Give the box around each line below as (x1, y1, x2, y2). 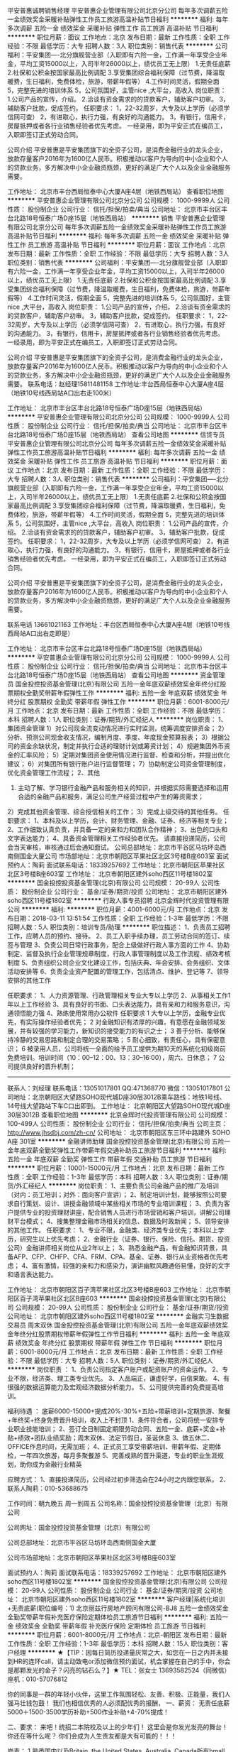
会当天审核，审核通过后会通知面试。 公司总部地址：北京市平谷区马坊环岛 (7, 843, 220, 851)
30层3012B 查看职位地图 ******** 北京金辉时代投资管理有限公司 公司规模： (7, 1110, 229, 1119)
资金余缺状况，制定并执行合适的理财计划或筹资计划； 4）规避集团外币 (19, 742, 225, 750)
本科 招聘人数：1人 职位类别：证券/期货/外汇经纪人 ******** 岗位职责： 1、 (7, 716, 227, 723)
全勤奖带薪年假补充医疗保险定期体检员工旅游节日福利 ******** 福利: (7, 1613, 208, 1621)
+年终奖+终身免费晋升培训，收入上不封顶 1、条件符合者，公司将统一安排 (7, 1416, 219, 1424)
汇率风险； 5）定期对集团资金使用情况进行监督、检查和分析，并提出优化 (19, 751, 230, 759)
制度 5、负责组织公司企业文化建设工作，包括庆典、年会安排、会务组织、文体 (7, 958, 230, 967)
